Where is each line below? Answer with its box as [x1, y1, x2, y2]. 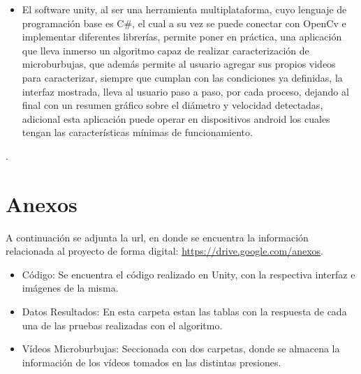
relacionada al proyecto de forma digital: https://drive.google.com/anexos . [6, 244, 323, 258]
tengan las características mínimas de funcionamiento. [22, 125, 253, 140]
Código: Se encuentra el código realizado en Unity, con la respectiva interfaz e [22, 267, 355, 281]
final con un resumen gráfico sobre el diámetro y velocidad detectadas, [22, 98, 323, 112]
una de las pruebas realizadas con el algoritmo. [22, 317, 223, 332]
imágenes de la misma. [22, 280, 119, 295]
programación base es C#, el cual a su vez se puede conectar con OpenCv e [22, 15, 346, 30]
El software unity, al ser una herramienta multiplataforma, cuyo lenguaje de [22, 2, 347, 16]
